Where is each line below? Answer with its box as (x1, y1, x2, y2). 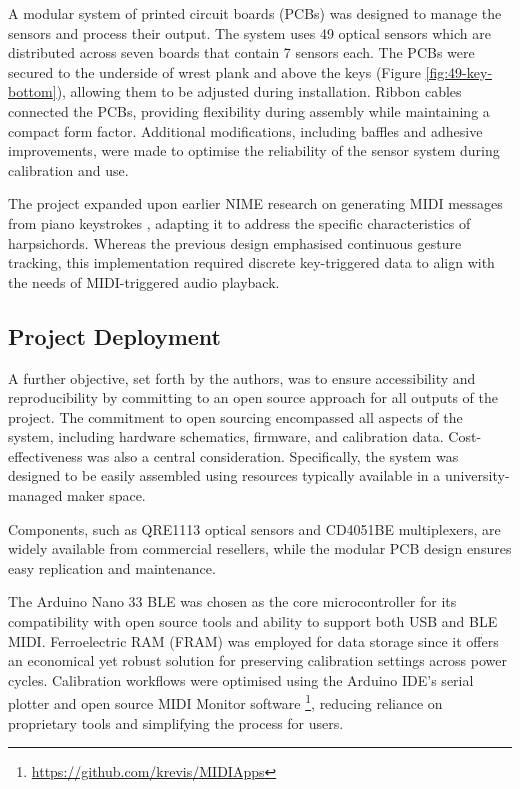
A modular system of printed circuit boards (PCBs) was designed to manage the (8, 3, 502, 23)
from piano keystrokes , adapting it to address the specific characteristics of (8, 212, 471, 233)
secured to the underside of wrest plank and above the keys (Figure (8, 61, 421, 82)
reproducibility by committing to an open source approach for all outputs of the (8, 387, 499, 408)
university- (444, 465, 510, 486)
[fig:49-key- (425, 61, 493, 82)
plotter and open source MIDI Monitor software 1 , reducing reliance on (8, 690, 443, 714)
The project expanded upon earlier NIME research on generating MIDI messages (8, 193, 503, 214)
